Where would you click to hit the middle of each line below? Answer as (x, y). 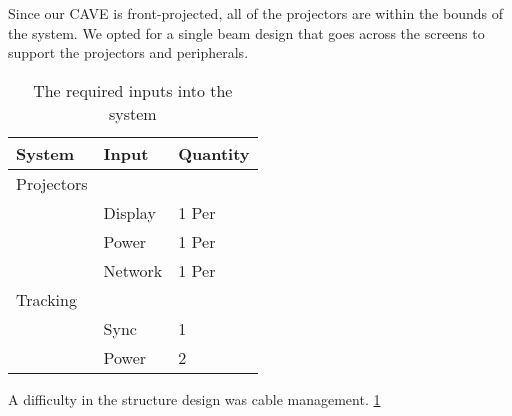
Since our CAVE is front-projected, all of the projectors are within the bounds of (255, 13)
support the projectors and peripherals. (128, 52)
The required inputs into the (133, 90)
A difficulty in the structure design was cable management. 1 (194, 398)
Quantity (214, 153)
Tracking (46, 299)
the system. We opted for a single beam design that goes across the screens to (246, 32)
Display (129, 212)
